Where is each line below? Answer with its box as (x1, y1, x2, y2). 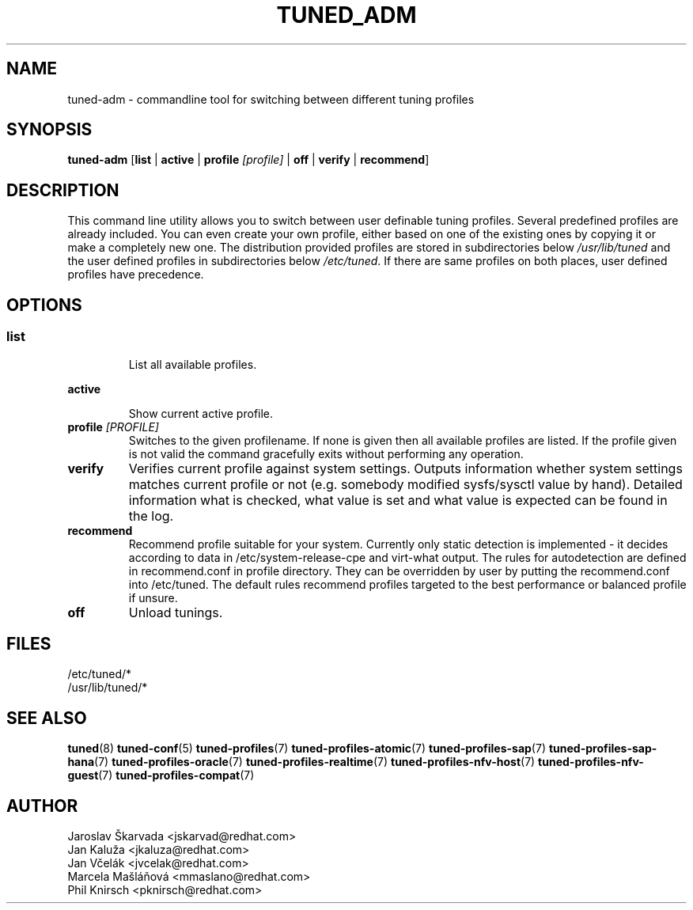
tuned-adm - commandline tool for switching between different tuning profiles (67, 92, 475, 106)
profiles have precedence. (67, 267, 204, 282)
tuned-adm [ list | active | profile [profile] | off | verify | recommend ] (67, 153, 430, 167)
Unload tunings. (128, 604, 223, 620)
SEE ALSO (6, 707, 87, 728)
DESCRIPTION (6, 180, 119, 200)
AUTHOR (6, 795, 78, 816)
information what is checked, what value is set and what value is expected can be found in (128, 491, 668, 508)
